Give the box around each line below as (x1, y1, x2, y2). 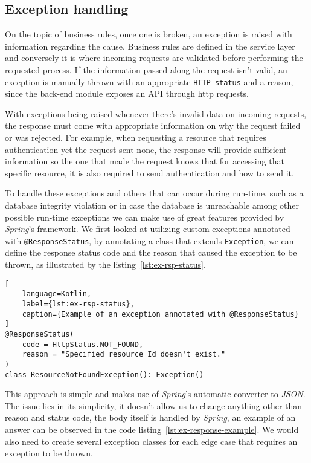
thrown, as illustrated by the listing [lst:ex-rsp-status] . (5, 258, 206, 271)
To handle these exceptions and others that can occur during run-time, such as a (5, 187, 304, 199)
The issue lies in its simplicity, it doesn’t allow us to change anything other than (5, 399, 303, 412)
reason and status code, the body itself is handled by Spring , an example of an (5, 411, 296, 424)
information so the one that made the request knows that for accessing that (5, 155, 284, 167)
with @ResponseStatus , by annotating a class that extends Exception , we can (5, 234, 294, 247)
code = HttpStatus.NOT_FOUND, (22, 340, 144, 349)
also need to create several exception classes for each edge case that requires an (5, 435, 298, 447)
